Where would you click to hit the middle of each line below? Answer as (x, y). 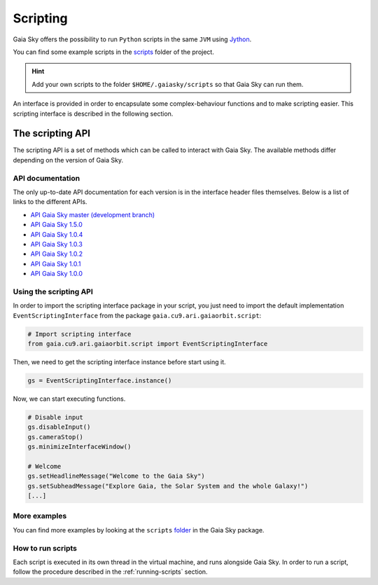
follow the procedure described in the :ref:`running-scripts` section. (110, 572)
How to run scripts (45, 548)
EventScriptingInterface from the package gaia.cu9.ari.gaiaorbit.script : (137, 315)
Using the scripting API (53, 291)
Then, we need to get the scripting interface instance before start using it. (120, 362)
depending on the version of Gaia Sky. (68, 160)
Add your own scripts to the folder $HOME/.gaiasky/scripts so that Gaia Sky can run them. (168, 84)
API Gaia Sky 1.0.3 (57, 244)
